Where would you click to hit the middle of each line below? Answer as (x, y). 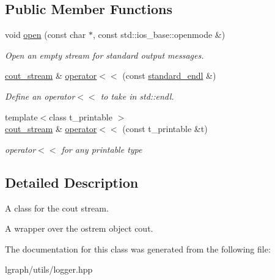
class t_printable (81, 116)
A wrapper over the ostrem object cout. (79, 228)
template (21, 116)
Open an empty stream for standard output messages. (105, 55)
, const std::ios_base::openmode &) (159, 35)
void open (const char (46, 35)
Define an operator (40, 96)
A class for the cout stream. (57, 208)
